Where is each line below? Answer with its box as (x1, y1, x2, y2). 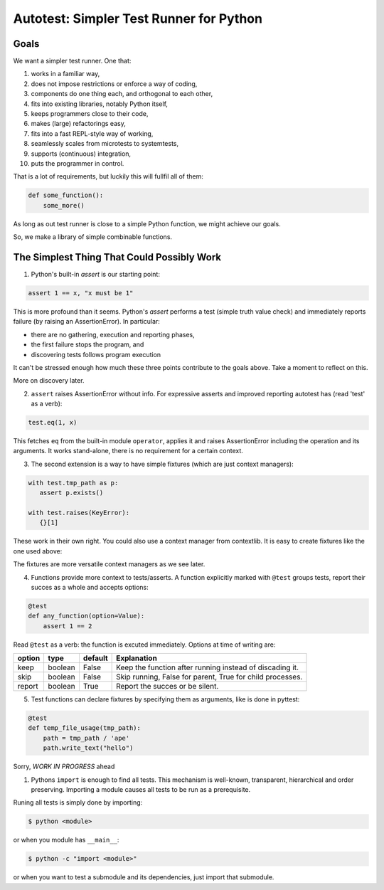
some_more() (43, 201, 85, 209)
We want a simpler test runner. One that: (13, 57, 132, 65)
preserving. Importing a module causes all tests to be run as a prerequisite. (31, 785, 251, 794)
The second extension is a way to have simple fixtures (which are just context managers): (31, 460, 294, 468)
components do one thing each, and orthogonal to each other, (31, 90, 213, 98)
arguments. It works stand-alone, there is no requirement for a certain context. (13, 447, 243, 455)
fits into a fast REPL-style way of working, (31, 129, 154, 138)
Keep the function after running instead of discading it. (116, 662, 299, 672)
